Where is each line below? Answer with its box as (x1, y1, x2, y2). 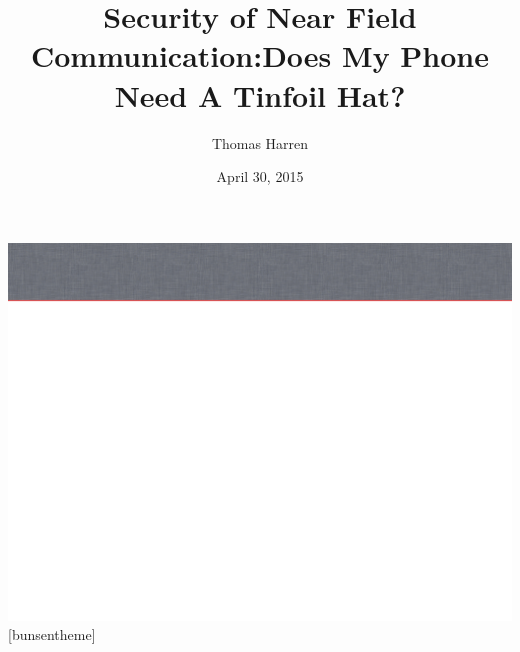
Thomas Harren (211, 132, 309, 153)
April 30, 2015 (216, 166, 304, 187)
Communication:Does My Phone (31, 35, 489, 76)
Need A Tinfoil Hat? (114, 74, 406, 115)
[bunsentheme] (8, 624, 96, 645)
